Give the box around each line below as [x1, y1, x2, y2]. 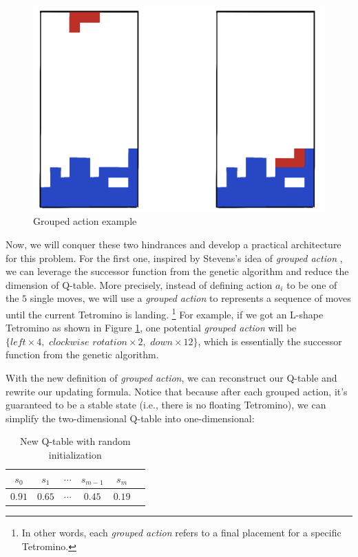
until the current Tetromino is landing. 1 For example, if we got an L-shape [6, 305, 324, 321]
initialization [48, 447, 102, 461]
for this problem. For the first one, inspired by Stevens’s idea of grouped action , [6, 250, 343, 265]
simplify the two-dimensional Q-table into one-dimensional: [6, 411, 255, 425]
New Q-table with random [19, 434, 131, 448]
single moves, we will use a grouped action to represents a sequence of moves [30, 291, 351, 305]
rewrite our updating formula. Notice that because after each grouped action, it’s [6, 384, 348, 398]
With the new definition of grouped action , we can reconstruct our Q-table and [6, 370, 337, 384]
